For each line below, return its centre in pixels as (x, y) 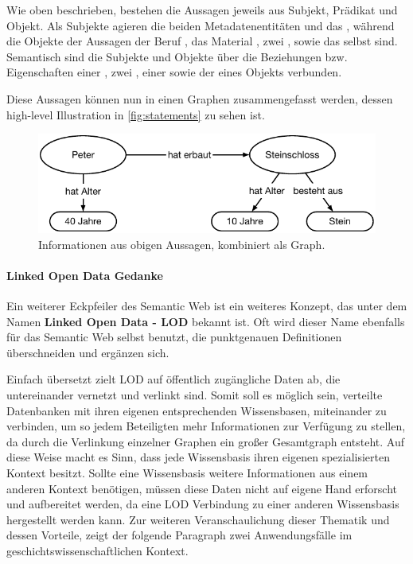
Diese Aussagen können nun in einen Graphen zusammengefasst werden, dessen (200, 98)
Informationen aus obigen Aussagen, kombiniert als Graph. (182, 244)
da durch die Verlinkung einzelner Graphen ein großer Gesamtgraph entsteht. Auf (205, 441)
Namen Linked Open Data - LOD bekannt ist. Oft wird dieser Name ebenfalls (206, 321)
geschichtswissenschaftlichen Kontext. (97, 550)
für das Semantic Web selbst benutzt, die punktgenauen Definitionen (174, 337)
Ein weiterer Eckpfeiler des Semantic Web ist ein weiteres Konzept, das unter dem (207, 306)
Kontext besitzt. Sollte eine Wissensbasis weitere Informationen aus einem (187, 473)
